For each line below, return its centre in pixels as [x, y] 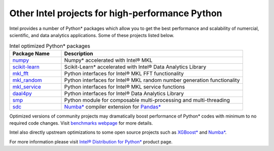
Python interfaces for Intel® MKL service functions [125, 87]
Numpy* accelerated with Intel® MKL [108, 60]
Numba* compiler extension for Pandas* [113, 106]
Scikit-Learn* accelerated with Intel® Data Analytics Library [135, 67]
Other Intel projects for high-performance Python [116, 13]
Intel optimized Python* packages [50, 46]
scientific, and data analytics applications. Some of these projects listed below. [92, 35]
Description [79, 53]
